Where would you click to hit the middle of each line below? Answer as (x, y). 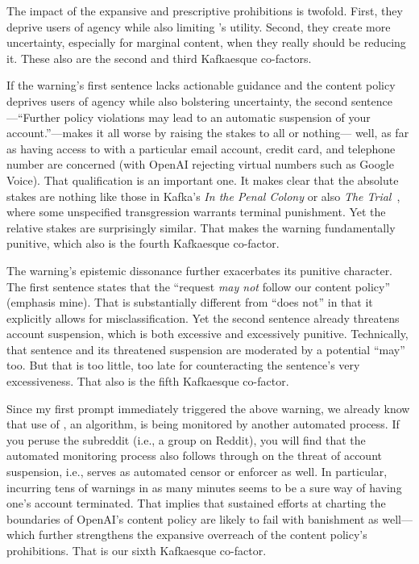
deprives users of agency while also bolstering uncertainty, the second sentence (199, 100)
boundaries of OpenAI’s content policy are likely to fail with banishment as (193, 518)
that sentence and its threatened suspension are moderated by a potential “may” (206, 349)
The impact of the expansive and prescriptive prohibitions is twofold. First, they (205, 10)
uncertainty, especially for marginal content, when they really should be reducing (206, 42)
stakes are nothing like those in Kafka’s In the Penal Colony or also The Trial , (203, 196)
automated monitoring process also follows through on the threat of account (194, 455)
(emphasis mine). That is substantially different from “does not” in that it (190, 302)
